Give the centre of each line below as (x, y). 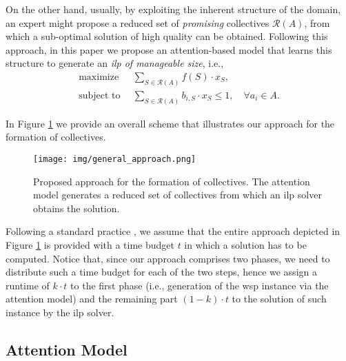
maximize (99, 77)
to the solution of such (279, 299)
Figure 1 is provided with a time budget (90, 244)
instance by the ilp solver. (60, 312)
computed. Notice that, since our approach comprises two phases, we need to (168, 258)
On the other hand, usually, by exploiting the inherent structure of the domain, (173, 9)
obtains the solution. (77, 208)
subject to (100, 95)
